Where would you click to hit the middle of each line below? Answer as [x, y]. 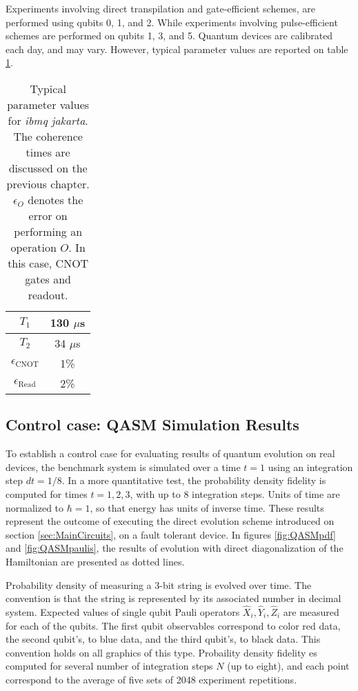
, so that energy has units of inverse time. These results [207, 507]
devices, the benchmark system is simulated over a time [123, 467]
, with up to [155, 493]
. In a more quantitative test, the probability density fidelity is [194, 480]
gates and [48, 279]
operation [33, 247]
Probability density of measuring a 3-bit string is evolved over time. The [159, 584]
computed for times [47, 493]
